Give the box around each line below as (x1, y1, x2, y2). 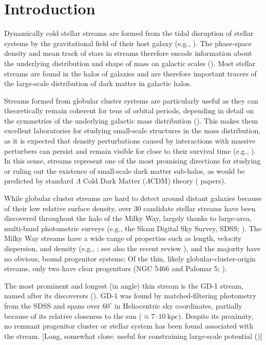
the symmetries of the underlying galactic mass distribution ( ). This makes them (4, 115, 258, 126)
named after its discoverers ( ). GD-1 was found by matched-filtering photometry (4, 290, 257, 301)
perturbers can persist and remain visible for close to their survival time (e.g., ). (4, 145, 256, 156)
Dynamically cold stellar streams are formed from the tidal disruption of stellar (4, 28, 254, 38)
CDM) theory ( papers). (150, 175, 226, 186)
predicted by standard (4, 175, 73, 186)
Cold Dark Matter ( (83, 175, 146, 186)
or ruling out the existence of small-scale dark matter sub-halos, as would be (4, 165, 245, 176)
